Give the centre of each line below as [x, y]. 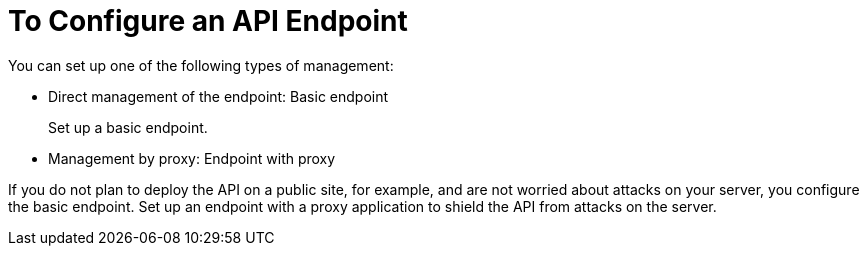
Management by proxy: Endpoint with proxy [192, 158]
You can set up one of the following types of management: [201, 65]
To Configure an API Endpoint [208, 21]
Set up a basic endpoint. [128, 127]
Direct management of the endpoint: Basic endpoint [218, 96]
